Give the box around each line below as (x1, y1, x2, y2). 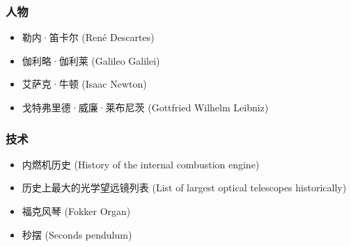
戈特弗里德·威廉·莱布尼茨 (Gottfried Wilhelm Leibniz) (22, 100, 269, 114)
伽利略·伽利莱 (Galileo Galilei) (22, 53, 160, 67)
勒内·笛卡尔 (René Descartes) (22, 30, 155, 45)
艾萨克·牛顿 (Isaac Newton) (22, 77, 147, 91)
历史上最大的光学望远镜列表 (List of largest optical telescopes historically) (22, 180, 347, 195)
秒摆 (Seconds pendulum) (22, 227, 132, 241)
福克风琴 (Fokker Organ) (22, 204, 131, 218)
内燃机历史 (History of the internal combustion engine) (22, 157, 260, 171)
